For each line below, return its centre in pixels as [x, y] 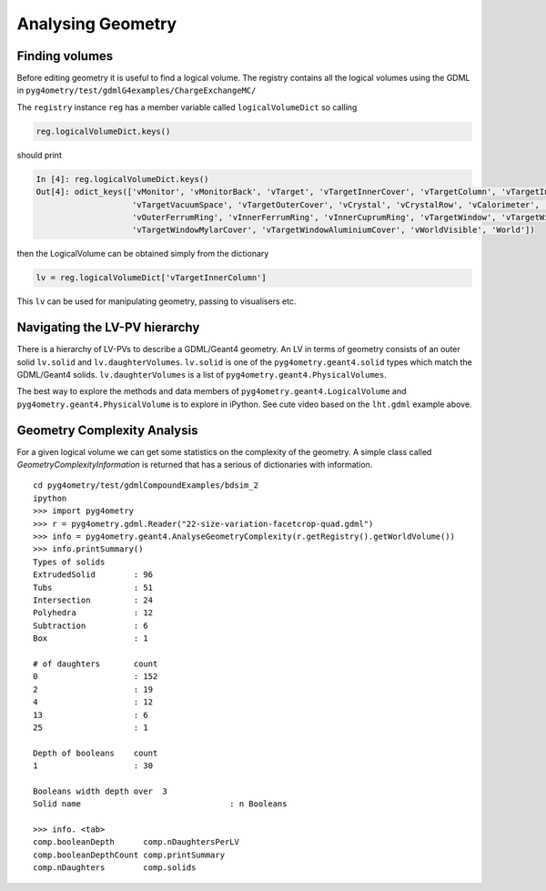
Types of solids [69, 562]
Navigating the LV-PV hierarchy [108, 328]
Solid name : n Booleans [160, 804]
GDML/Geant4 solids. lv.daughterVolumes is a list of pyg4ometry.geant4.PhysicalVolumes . [202, 375]
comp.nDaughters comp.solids [115, 868]
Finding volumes [65, 56]
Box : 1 [91, 638]
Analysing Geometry [97, 24]
